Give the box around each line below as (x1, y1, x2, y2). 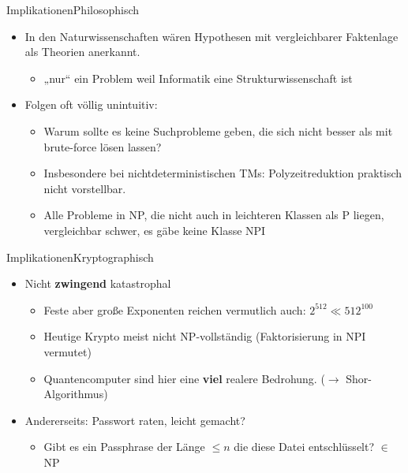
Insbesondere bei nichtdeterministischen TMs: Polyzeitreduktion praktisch (43, 165, 402, 181)
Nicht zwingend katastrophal (24, 275, 171, 292)
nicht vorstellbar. (43, 180, 126, 196)
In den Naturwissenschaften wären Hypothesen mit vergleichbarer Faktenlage (24, 28, 399, 44)
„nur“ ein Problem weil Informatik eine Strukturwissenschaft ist (43, 69, 353, 86)
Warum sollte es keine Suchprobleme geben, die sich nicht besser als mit (43, 122, 393, 139)
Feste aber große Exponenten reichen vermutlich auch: (43, 301, 306, 318)
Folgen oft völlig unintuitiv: (24, 96, 158, 113)
